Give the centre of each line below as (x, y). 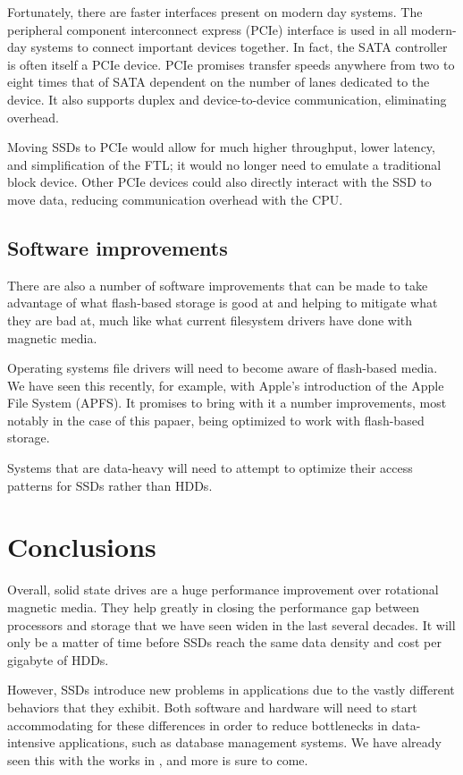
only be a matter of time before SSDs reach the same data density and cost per (224, 642)
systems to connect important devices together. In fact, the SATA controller (239, 47)
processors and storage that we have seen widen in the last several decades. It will (231, 624)
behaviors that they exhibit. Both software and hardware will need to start (212, 707)
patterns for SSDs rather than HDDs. (110, 485)
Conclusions (82, 547)
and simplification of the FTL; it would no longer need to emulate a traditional (224, 164)
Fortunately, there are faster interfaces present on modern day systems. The (215, 12)
